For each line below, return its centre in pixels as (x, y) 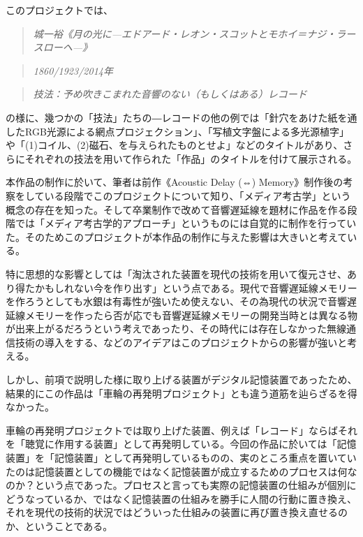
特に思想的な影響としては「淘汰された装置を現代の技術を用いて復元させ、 (176, 273)
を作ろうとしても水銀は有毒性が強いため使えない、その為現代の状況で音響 (176, 301)
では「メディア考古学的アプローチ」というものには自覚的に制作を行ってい (186, 223)
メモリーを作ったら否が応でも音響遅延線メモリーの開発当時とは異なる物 (191, 315)
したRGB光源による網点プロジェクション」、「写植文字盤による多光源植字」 (177, 131)
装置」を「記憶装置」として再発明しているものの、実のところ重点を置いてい (181, 458)
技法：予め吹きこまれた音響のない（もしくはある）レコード (170, 94)
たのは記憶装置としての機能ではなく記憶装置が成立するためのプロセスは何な (181, 471)
